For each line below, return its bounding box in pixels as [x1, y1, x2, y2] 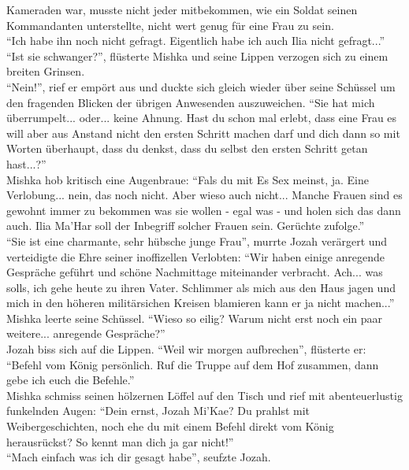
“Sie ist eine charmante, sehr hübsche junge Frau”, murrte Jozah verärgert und [6, 232, 388, 249]
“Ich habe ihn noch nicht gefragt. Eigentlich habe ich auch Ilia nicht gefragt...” [6, 32, 385, 49]
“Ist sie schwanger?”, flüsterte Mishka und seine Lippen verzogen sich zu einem [6, 47, 389, 64]
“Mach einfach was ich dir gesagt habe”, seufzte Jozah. [6, 449, 271, 465]
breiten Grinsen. [6, 63, 85, 80]
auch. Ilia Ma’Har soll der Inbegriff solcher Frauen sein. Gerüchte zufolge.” [6, 217, 365, 234]
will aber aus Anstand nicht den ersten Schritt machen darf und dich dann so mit [6, 124, 400, 141]
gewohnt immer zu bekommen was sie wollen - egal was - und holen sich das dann [6, 202, 401, 218]
